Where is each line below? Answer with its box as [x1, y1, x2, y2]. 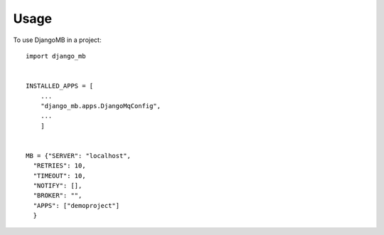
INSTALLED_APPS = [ [26, 82, 94, 90]
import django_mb [26, 52, 86, 60]
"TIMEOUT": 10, [33, 172, 86, 179]
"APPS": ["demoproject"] [33, 202, 120, 209]
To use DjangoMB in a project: [13, 36, 102, 44]
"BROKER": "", [33, 192, 82, 199]
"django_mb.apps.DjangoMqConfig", [40, 102, 161, 110]
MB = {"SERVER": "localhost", [26, 152, 132, 160]
